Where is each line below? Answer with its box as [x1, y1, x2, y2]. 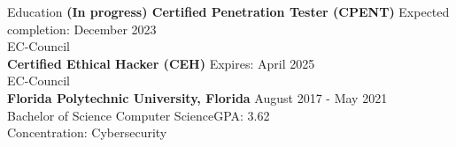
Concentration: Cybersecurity [7, 123, 167, 142]
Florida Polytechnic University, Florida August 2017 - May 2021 [7, 88, 388, 107]
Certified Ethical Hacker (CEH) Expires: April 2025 [7, 54, 315, 72]
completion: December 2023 [7, 19, 157, 38]
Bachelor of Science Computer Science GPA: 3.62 [7, 106, 270, 124]
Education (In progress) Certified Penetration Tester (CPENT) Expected [7, 3, 450, 20]
